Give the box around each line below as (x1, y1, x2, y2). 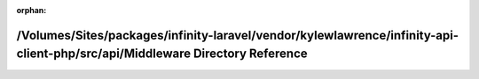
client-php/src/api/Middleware (16, 47, 191, 61)
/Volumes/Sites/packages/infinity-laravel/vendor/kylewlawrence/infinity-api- (16, 27, 459, 43)
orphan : (16, 5, 47, 15)
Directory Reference (192, 47, 308, 61)
